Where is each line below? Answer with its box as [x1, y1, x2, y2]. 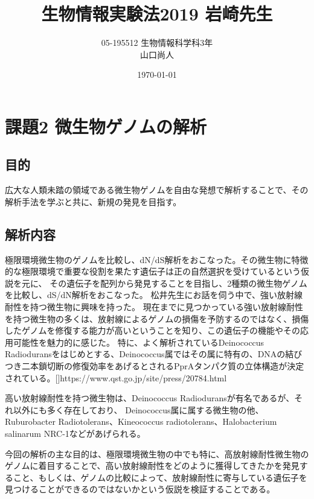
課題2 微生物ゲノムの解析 [5, 113, 207, 138]
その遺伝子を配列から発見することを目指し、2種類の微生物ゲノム [50, 276, 307, 289]
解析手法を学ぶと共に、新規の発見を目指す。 [5, 195, 182, 208]
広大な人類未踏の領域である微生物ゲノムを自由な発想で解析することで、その [5, 183, 309, 196]
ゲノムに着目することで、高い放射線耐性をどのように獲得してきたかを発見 [5, 459, 300, 472]
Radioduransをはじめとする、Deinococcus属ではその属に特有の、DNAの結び [5, 348, 303, 360]
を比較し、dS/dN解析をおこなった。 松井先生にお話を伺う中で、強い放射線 [5, 288, 303, 301]
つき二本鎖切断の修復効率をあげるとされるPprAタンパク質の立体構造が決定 [5, 360, 304, 372]
